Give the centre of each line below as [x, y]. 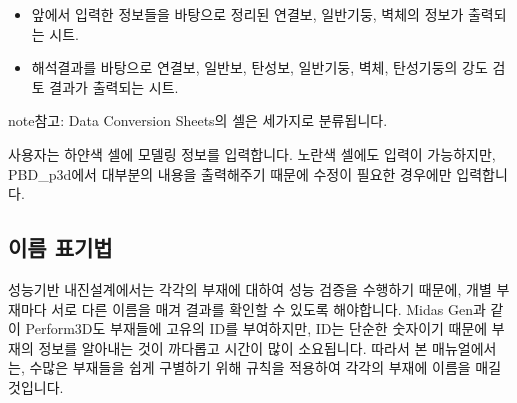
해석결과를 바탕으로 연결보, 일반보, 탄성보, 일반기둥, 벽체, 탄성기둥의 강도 [259, 67]
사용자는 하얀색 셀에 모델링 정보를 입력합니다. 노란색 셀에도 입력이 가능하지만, [252, 153]
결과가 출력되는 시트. [114, 86]
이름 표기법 [60, 247]
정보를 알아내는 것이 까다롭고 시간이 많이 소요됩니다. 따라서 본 [233, 347]
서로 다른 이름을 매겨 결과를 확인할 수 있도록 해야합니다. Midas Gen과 [268, 308]
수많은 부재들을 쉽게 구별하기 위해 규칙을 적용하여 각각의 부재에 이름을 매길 [265, 367]
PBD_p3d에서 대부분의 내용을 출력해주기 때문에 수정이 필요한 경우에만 [230, 173]
